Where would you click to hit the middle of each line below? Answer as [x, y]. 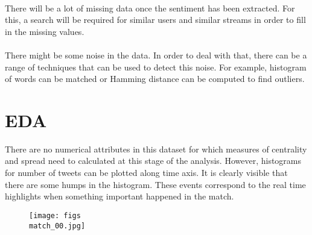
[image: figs [55, 215]
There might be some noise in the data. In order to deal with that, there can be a [156, 55]
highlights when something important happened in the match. [119, 196]
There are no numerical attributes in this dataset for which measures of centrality [156, 149]
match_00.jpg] [57, 226]
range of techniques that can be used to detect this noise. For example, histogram [156, 67]
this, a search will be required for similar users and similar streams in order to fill [155, 20]
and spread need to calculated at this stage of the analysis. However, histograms [153, 161]
